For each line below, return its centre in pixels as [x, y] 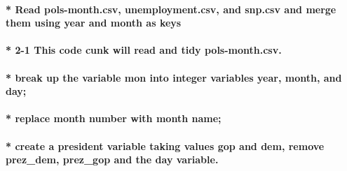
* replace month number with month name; [114, 118]
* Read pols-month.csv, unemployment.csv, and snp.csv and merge [171, 9]
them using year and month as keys [94, 23]
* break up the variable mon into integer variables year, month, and [174, 77]
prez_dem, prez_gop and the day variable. [112, 159]
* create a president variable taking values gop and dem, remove [165, 146]
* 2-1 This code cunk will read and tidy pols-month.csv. [144, 50]
